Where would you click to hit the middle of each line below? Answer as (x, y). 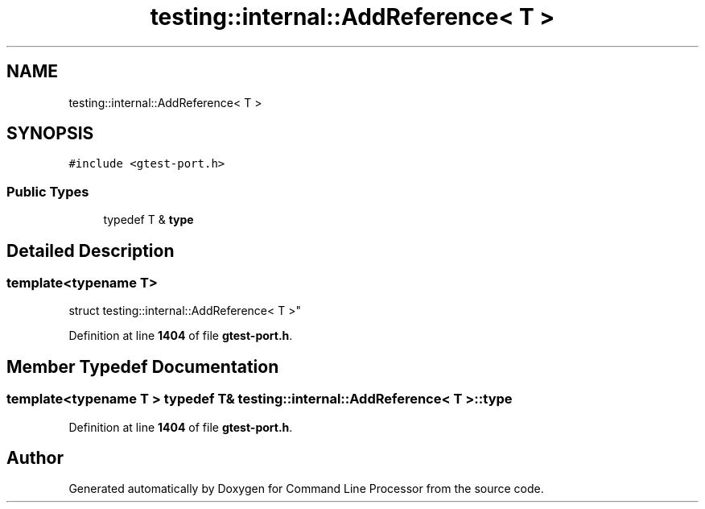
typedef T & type (148, 220)
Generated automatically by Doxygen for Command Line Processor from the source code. (306, 489)
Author (35, 458)
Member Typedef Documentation (143, 366)
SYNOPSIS (50, 134)
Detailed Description (91, 250)
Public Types (48, 191)
